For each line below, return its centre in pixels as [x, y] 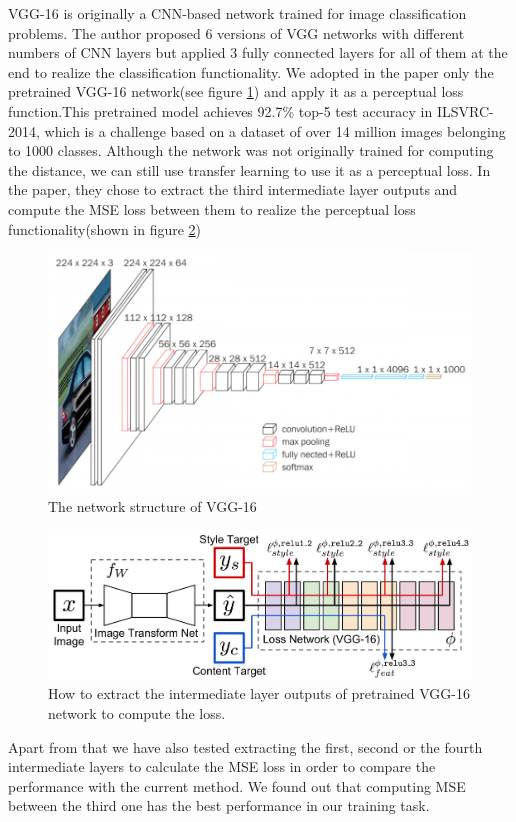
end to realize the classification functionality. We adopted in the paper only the [251, 71]
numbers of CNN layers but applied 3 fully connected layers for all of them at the [258, 52]
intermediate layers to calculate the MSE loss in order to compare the [222, 766]
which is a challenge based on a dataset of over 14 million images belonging [275, 130]
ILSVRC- [465, 110]
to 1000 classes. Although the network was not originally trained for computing [251, 150]
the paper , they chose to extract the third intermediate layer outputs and [233, 189]
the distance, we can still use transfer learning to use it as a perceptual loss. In [249, 169]
